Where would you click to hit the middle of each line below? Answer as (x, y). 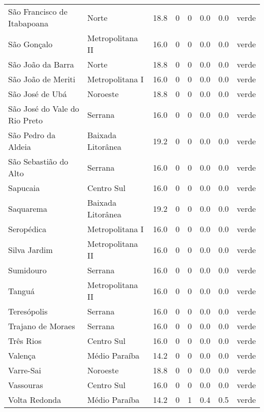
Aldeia (20, 147)
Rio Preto (26, 120)
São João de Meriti (42, 79)
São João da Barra (41, 64)
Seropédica (27, 229)
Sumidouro (27, 270)
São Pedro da (32, 135)
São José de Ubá (38, 94)
